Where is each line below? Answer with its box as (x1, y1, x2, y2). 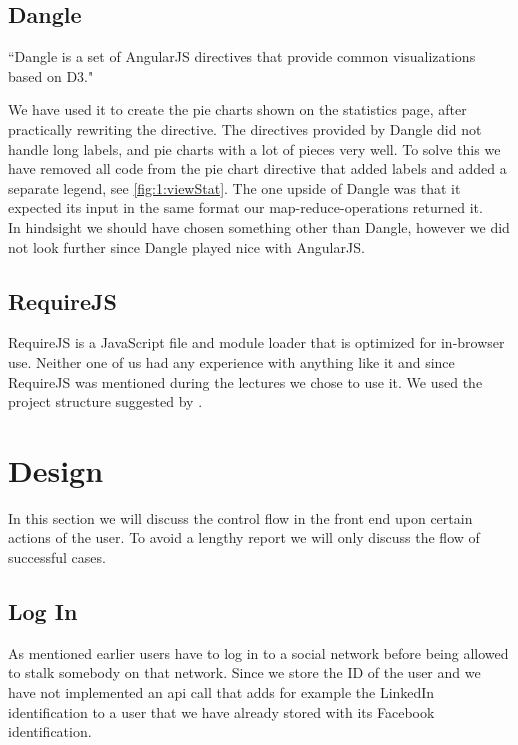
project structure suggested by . (8, 391, 203, 412)
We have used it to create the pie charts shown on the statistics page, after (8, 99, 467, 120)
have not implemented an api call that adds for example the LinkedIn (8, 682, 435, 703)
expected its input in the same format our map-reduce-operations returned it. (8, 197, 483, 218)
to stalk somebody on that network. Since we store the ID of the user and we (8, 662, 481, 683)
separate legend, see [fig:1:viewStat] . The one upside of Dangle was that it (8, 177, 461, 198)
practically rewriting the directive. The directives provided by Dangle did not (8, 118, 482, 139)
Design (8, 449, 104, 490)
